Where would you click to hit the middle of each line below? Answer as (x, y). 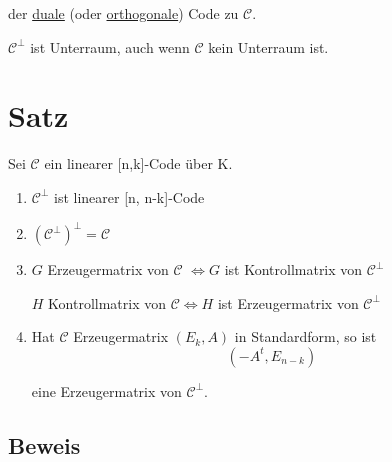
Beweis (44, 444)
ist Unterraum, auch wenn (110, 46)
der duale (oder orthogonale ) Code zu (123, 13)
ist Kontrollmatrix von (293, 269)
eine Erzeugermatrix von (106, 390)
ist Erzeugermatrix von (288, 302)
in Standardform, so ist (305, 336)
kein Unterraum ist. (268, 46)
